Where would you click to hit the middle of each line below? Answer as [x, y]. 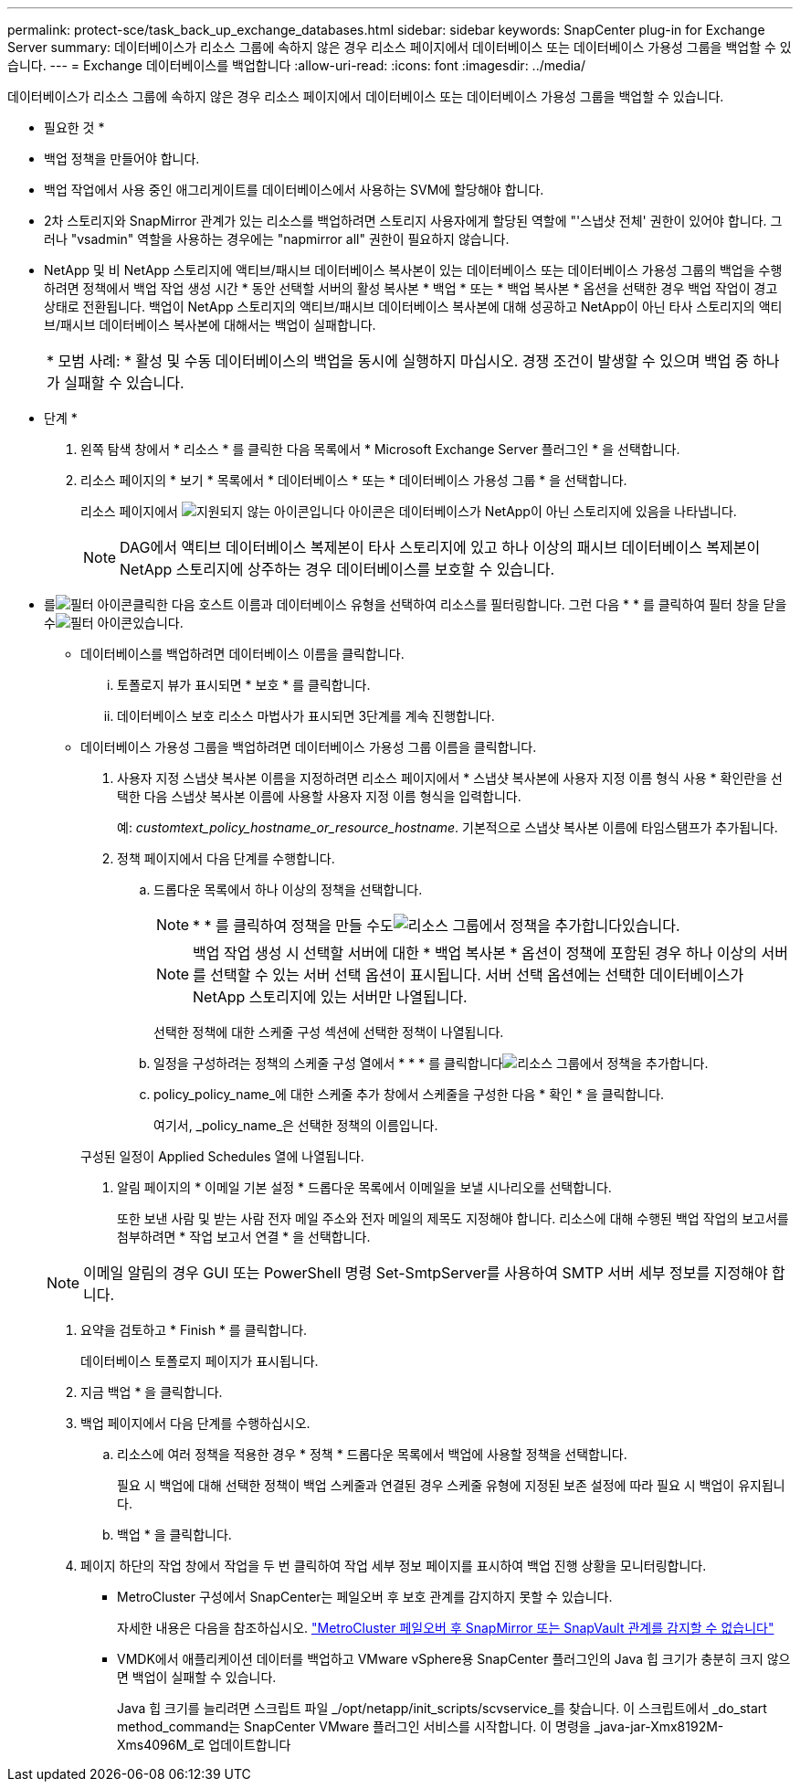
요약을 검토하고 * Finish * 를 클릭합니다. [194, 1330]
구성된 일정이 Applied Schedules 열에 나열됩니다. [222, 1156]
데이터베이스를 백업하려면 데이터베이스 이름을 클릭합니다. [242, 654]
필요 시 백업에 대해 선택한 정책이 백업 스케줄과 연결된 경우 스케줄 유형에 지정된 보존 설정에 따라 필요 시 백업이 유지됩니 [451, 1485]
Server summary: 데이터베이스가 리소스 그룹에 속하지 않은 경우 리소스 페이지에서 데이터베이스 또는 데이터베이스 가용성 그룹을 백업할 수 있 [400, 47]
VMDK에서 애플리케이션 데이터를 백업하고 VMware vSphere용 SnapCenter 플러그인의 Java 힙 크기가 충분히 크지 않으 [454, 1659]
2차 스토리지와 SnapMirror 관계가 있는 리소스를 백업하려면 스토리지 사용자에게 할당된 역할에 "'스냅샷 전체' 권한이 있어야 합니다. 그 [413, 221]
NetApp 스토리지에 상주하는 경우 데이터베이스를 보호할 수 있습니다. [337, 569]
